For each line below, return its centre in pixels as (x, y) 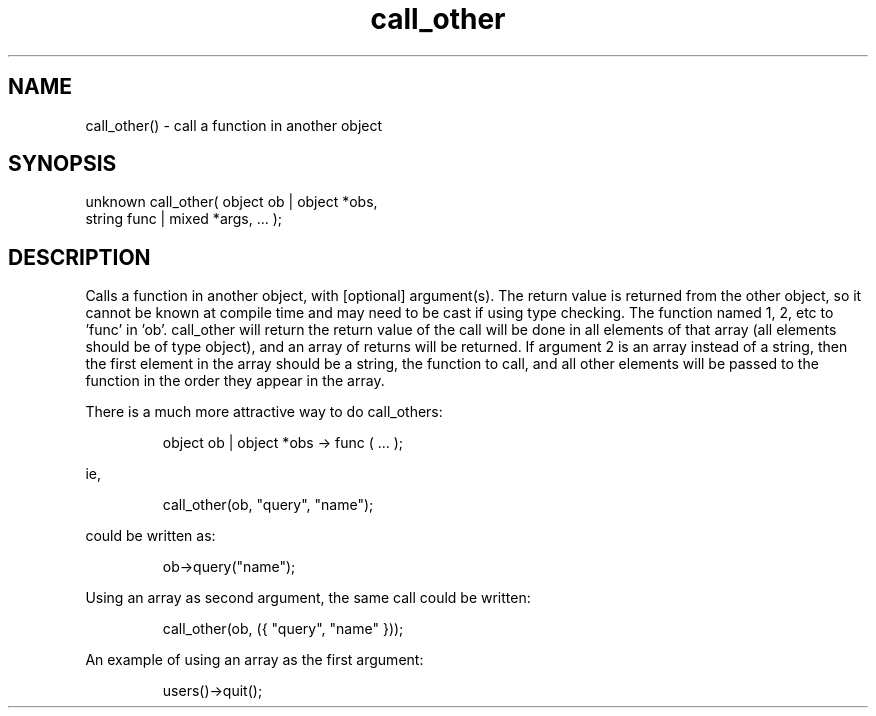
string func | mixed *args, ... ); (184, 219)
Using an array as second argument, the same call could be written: (308, 598)
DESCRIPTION (79, 257)
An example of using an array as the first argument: (254, 660)
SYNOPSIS (62, 164)
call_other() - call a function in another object (234, 125)
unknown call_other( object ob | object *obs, (231, 202)
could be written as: (150, 536)
